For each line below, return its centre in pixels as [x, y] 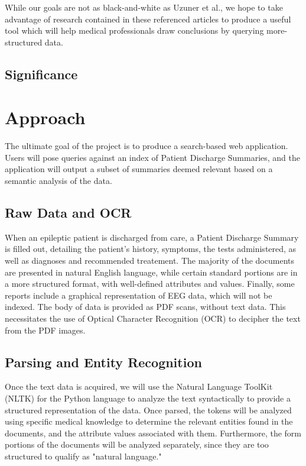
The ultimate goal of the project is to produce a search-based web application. [147, 146]
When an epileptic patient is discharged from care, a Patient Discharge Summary [152, 237]
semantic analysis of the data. [58, 181]
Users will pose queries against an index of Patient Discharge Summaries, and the [153, 157]
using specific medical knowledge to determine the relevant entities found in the [149, 421]
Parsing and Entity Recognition [103, 362]
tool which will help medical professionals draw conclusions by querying [134, 30]
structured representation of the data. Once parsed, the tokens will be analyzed [148, 410]
